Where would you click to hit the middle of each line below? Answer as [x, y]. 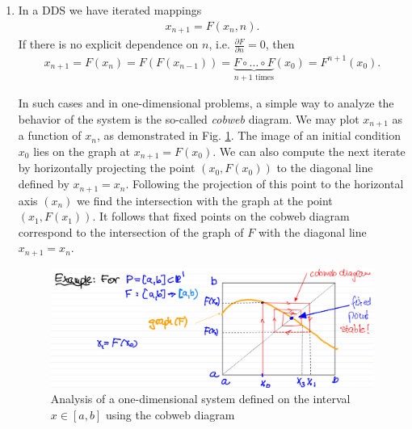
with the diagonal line [312, 231]
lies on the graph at [82, 151]
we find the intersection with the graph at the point [205, 200]
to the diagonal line [325, 168]
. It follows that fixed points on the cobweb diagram [221, 216]
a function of [50, 135]
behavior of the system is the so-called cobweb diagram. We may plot [189, 118]
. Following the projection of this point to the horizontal [265, 184]
